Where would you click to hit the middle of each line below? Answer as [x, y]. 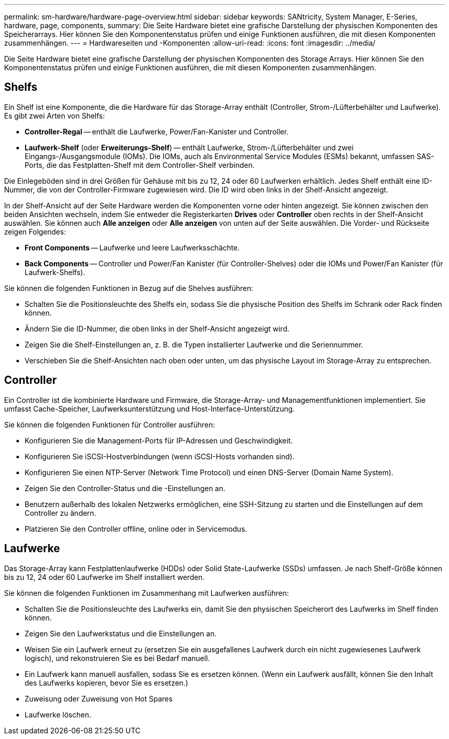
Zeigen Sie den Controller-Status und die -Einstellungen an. [125, 488]
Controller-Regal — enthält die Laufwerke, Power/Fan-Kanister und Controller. [157, 131]
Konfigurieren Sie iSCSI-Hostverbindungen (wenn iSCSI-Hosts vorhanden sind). [160, 456]
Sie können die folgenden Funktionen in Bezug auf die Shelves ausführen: [129, 288]
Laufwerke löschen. [58, 714]
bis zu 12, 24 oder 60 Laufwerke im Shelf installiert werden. [105, 577]
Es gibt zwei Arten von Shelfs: [55, 115]
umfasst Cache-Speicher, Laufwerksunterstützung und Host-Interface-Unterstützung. [149, 409]
